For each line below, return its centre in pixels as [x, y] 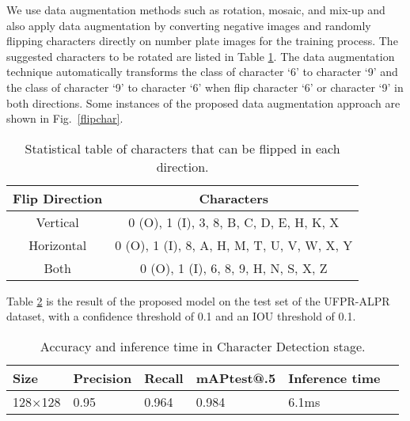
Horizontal [58, 245]
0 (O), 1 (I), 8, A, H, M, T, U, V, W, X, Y [234, 245]
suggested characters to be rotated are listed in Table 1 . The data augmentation [201, 56]
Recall [164, 377]
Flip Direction [58, 198]
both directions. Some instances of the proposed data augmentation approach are [203, 102]
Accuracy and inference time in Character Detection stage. [203, 346]
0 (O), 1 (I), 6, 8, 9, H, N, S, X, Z [234, 267]
